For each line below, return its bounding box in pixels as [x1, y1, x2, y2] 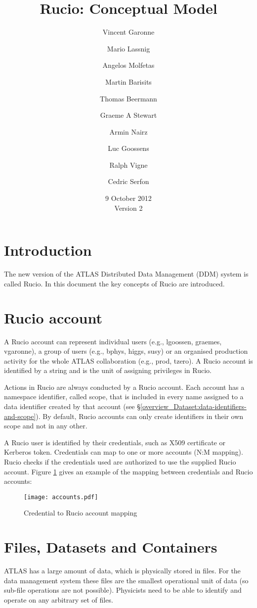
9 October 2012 [105, 193, 152, 203]
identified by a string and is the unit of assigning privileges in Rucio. [4, 365, 212, 375]
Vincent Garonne [102, 27, 155, 37]
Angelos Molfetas [102, 60, 155, 70]
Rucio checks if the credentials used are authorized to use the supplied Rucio [4, 457, 236, 467]
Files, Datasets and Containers [4, 537, 217, 557]
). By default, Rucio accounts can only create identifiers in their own [36, 411, 244, 421]
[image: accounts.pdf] [24, 493, 98, 501]
